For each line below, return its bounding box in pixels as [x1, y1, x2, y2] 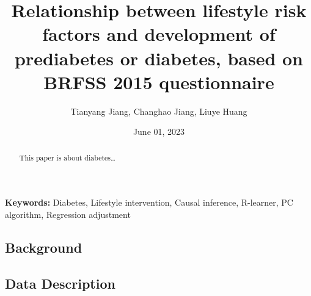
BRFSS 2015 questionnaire [43, 69, 274, 94]
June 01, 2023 [133, 125, 185, 138]
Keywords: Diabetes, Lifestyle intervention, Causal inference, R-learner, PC [5, 196, 293, 209]
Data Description [5, 273, 115, 292]
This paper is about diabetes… [19, 152, 115, 162]
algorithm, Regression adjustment [5, 208, 131, 220]
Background [5, 237, 82, 256]
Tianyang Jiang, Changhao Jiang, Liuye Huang [70, 104, 247, 117]
